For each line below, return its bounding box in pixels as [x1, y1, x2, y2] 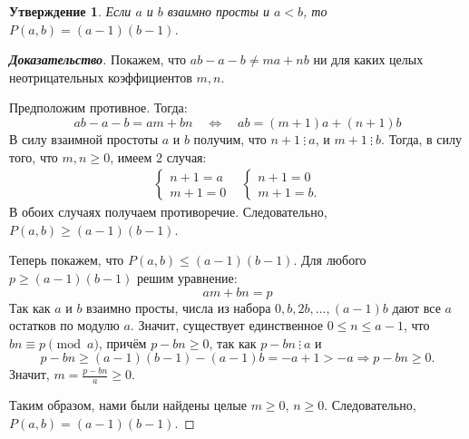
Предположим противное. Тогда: [9, 98, 188, 117]
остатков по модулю [9, 316, 120, 335]
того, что [9, 147, 58, 166]
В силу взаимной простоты [9, 129, 159, 148]
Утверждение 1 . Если [9, 2, 132, 20]
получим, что [193, 129, 267, 148]
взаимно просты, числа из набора [86, 298, 271, 317]
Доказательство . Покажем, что [9, 50, 187, 69]
